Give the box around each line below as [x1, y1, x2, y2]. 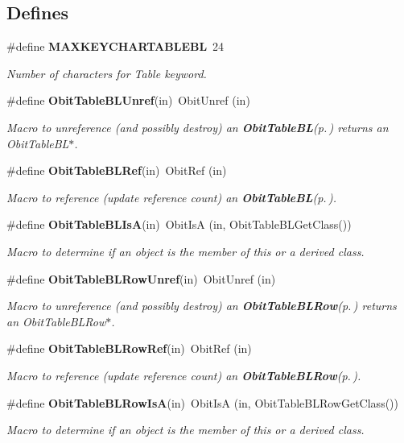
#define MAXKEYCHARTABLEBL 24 [6, 38, 225, 55]
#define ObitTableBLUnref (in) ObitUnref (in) [6, 92, 250, 109]
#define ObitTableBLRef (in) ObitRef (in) [6, 162, 227, 179]
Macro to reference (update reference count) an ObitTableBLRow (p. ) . [6, 366, 361, 383]
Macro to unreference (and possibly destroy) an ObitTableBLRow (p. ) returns [6, 297, 397, 314]
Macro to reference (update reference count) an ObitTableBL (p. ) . [6, 188, 337, 205]
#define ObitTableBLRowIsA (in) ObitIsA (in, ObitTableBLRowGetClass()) [6, 394, 398, 411]
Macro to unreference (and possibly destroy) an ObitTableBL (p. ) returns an [6, 118, 389, 135]
